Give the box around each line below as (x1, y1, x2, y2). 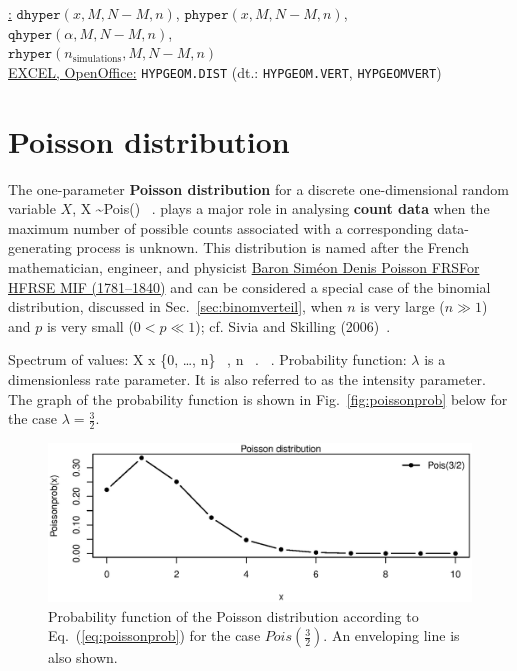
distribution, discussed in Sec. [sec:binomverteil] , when (8, 296, 343, 317)
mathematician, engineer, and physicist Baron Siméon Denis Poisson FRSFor (8, 256, 480, 277)
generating (8, 237, 72, 258)
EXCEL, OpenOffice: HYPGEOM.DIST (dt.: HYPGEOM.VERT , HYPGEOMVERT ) (8, 61, 442, 82)
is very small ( (46, 315, 134, 336)
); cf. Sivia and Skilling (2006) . (195, 315, 391, 336)
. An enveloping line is (323, 625, 460, 646)
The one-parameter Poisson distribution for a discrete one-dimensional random (8, 178, 509, 199)
